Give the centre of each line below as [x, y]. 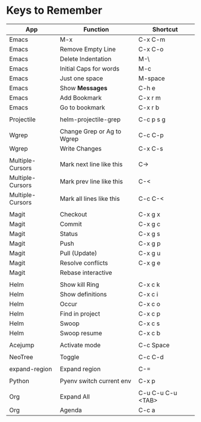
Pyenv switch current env [95, 381]
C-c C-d [151, 357]
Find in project [80, 313]
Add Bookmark [80, 97]
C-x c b [149, 333]
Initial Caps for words [89, 68]
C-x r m [150, 97]
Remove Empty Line [88, 49]
